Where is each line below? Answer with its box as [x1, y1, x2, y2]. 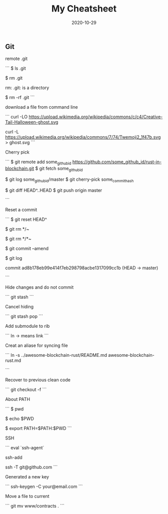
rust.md [5, 357, 21, 363]
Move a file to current [5, 493, 49, 499]
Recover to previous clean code [5, 376, 71, 383]
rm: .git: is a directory [5, 85, 49, 91]
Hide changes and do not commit [5, 284, 74, 290]
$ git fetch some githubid [35, 166, 83, 173]
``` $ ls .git [5, 66, 26, 72]
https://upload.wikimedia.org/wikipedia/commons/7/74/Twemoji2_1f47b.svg [5, 134, 161, 140]
